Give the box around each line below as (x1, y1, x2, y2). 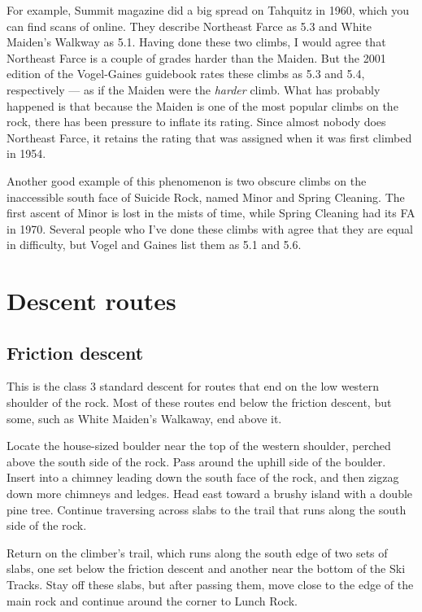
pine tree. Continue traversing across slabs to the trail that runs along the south (7, 501, 407, 518)
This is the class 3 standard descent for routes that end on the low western (7, 378, 380, 395)
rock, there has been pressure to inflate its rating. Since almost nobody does (7, 113, 386, 130)
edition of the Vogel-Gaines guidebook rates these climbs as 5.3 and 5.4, (7, 65, 365, 82)
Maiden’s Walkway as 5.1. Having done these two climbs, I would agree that (7, 33, 386, 50)
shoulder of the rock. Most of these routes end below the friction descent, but (7, 394, 392, 411)
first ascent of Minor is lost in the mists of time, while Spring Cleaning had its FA (7, 204, 415, 221)
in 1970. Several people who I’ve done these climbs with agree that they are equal (7, 220, 413, 237)
